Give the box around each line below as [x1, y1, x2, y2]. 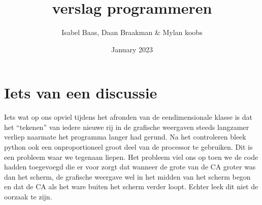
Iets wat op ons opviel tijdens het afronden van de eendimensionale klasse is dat [4, 112, 252, 122]
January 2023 [111, 44, 153, 54]
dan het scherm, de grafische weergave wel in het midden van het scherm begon [4, 171, 251, 182]
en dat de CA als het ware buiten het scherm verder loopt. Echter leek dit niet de [4, 181, 258, 192]
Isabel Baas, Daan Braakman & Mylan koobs [61, 27, 203, 38]
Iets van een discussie [4, 82, 157, 103]
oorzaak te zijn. [4, 191, 52, 201]
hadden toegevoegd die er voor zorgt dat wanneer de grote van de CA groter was [4, 161, 256, 172]
